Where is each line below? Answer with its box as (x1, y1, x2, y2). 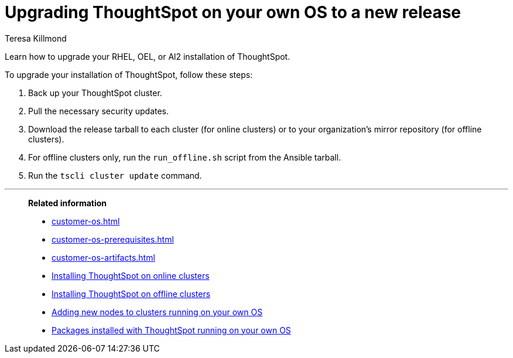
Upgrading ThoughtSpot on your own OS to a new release (5, 2, 461, 22)
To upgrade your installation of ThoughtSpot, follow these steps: (5, 69, 253, 80)
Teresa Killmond (5, 33, 67, 43)
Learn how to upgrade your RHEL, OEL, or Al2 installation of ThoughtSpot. (5, 51, 290, 62)
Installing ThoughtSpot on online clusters (52, 270, 210, 281)
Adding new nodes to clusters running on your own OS (52, 306, 263, 317)
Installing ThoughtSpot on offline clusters (52, 288, 211, 299)
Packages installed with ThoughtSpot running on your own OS (52, 325, 291, 335)
